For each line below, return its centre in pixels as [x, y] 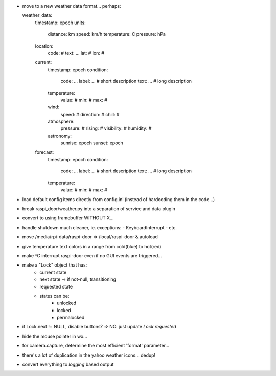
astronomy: [60, 136]
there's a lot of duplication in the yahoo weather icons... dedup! [89, 355]
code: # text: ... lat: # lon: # [76, 53]
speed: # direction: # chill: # [90, 114]
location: [44, 46]
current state [53, 272]
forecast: [44, 152]
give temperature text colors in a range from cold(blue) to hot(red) [92, 246]
